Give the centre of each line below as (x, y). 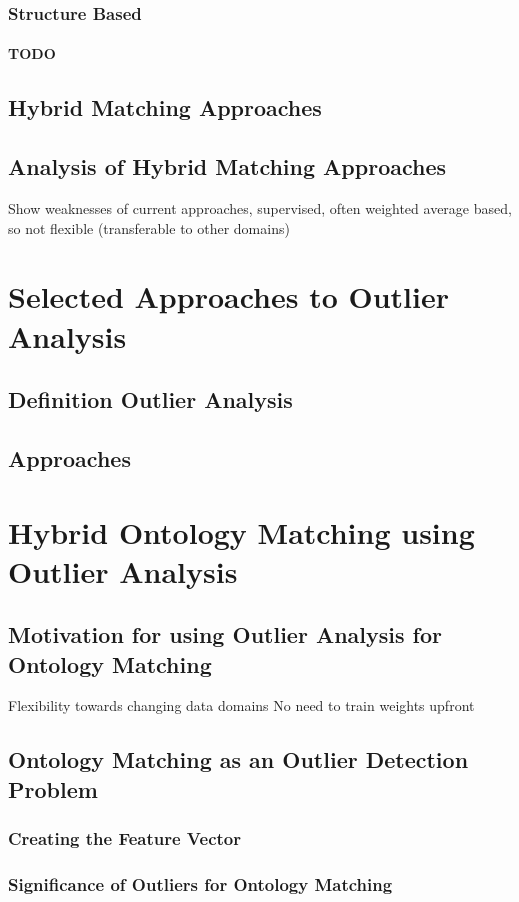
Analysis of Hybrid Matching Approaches (227, 166)
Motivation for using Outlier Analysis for (225, 634)
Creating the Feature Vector (124, 838)
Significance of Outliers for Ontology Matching (200, 884)
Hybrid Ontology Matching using (241, 531)
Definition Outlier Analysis (150, 399)
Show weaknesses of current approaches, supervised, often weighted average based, (260, 208)
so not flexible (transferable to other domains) (149, 227)
